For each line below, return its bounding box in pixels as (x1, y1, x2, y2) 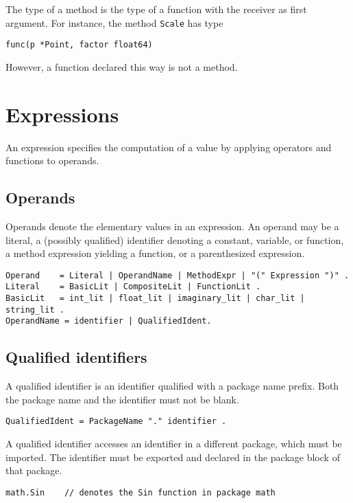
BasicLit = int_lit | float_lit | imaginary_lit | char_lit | (5, 293, 305, 304)
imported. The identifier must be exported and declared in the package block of (5, 449, 340, 464)
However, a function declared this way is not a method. (5, 59, 238, 74)
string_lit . (5, 304, 64, 315)
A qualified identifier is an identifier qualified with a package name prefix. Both (5, 379, 339, 393)
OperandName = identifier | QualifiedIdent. (5, 316, 212, 326)
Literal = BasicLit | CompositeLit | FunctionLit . (5, 282, 261, 292)
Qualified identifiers (5, 346, 147, 368)
